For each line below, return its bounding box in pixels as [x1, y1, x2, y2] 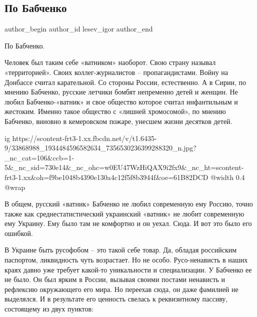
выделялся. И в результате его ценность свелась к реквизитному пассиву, [4, 293, 228, 304]
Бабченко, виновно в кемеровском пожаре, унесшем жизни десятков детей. [4, 115, 232, 126]
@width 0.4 [210, 171, 245, 182]
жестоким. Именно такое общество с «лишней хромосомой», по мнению [4, 106, 226, 116]
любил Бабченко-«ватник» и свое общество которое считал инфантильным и [4, 96, 238, 106]
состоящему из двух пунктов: [4, 303, 94, 314]
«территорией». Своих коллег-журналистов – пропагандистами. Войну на [4, 66, 228, 77]
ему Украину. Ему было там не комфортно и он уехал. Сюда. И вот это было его [4, 218, 252, 228]
